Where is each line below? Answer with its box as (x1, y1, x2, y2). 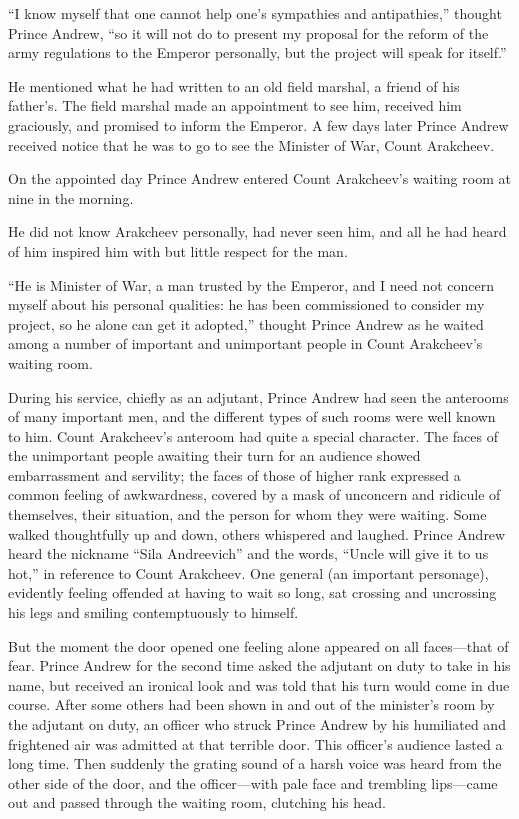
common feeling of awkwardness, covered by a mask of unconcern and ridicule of (8, 484, 501, 505)
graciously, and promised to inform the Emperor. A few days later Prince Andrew (8, 114, 509, 135)
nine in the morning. (8, 187, 134, 208)
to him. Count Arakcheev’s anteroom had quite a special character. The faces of (8, 425, 498, 446)
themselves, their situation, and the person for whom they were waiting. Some (8, 504, 487, 525)
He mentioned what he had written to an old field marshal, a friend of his (8, 75, 460, 96)
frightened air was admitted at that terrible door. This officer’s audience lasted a (8, 733, 503, 754)
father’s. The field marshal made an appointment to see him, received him (8, 95, 462, 116)
